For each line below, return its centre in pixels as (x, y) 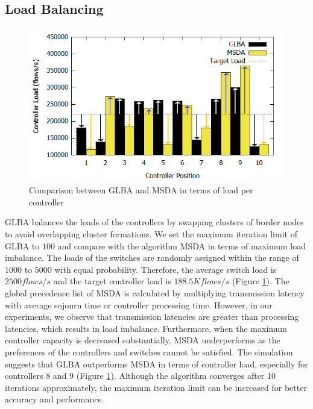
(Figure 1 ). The (261, 281)
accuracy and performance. (55, 399)
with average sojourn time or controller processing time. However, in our (139, 304)
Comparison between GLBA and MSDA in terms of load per (141, 190)
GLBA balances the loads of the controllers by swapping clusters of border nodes (154, 222)
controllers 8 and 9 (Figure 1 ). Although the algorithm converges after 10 (140, 376)
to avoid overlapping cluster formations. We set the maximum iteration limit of (151, 233)
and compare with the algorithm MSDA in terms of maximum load (182, 245)
